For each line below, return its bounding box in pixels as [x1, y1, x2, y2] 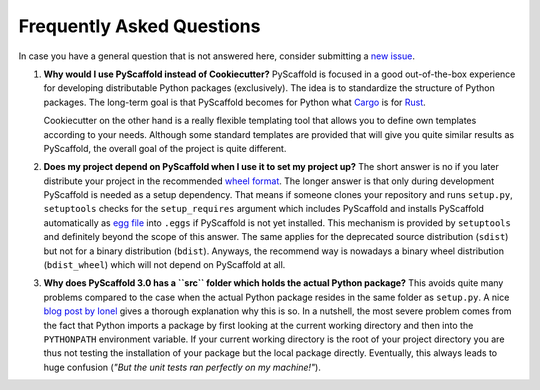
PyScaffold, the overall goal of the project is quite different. [43, 142, 287, 154]
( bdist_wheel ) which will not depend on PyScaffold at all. [43, 259, 286, 271]
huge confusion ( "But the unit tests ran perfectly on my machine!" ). [43, 361, 322, 373]
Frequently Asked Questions [18, 15, 261, 37]
